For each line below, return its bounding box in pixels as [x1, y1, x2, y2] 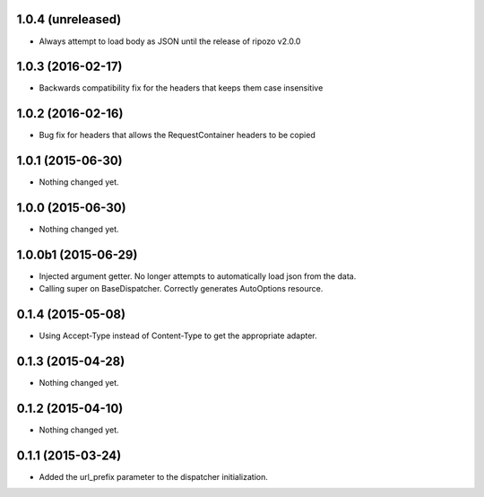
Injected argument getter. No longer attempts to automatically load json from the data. [39, 271, 357, 282]
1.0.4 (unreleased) [16, 12, 122, 27]
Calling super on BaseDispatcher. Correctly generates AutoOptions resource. [39, 283, 324, 294]
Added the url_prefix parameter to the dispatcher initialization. [39, 472, 268, 483]
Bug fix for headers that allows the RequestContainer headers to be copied [39, 130, 315, 141]
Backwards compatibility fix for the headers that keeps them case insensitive [39, 83, 324, 93]
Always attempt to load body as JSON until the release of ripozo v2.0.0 [39, 36, 301, 47]
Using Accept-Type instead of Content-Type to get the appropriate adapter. [39, 330, 317, 341]
